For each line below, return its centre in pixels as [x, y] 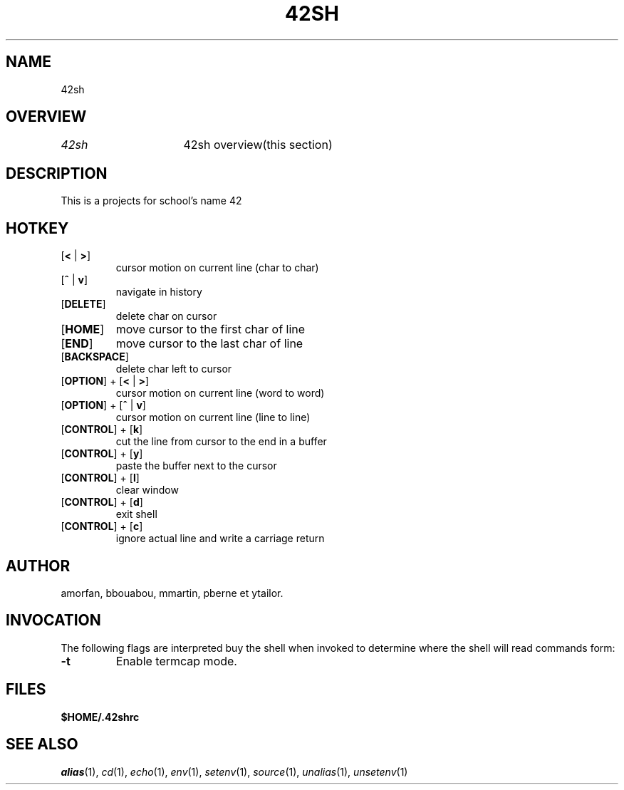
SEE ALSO [42, 744]
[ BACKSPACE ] [95, 357]
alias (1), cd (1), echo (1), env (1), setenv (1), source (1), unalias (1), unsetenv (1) [234, 771]
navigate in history [159, 292]
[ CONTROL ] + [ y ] [102, 454]
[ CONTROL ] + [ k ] [102, 430]
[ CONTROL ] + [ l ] [100, 478]
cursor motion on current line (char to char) [217, 268]
